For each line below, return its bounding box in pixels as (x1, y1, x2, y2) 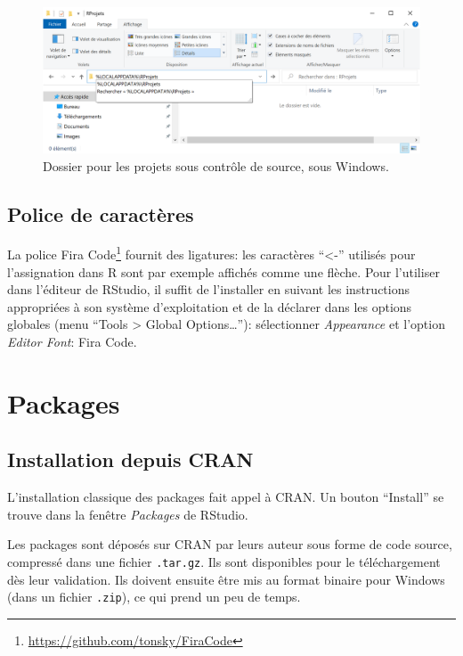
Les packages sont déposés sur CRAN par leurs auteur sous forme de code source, (7, 535, 452, 553)
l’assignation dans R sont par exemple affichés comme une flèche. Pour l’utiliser (7, 262, 440, 281)
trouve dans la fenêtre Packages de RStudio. (7, 504, 248, 523)
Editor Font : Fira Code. (7, 332, 137, 350)
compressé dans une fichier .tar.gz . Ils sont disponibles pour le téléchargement (7, 552, 441, 570)
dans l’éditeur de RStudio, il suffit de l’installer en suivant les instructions (7, 280, 410, 299)
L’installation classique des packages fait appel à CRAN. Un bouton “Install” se (7, 488, 444, 506)
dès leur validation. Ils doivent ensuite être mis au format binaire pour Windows (7, 570, 445, 588)
